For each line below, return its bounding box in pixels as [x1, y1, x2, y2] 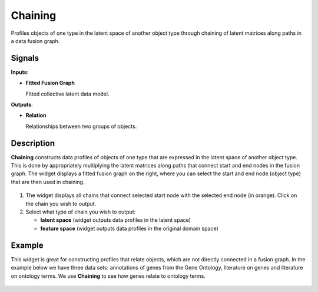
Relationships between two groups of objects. [25, 123, 137, 130]
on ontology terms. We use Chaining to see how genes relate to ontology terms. [11, 272, 206, 280]
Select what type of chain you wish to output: [25, 208, 136, 215]
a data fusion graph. [11, 37, 60, 44]
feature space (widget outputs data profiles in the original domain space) [40, 225, 219, 232]
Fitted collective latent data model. [25, 90, 110, 97]
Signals [11, 53, 39, 63]
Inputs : [11, 68, 29, 76]
